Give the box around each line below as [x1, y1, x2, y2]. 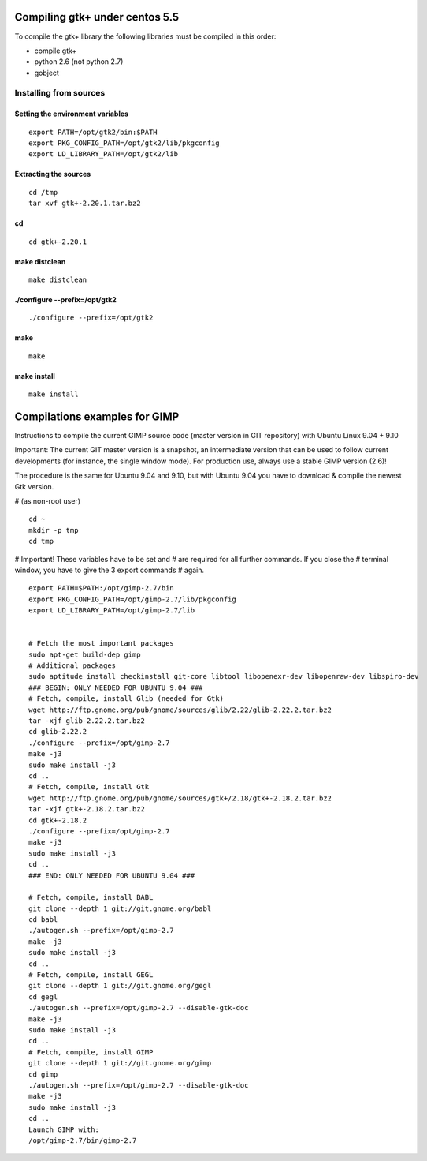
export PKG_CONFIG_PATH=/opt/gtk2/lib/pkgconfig [28, 139, 220, 148]
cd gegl [28, 992, 58, 1002]
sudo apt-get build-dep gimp [28, 650, 141, 659]
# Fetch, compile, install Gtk [28, 782, 150, 792]
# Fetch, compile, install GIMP [28, 1047, 154, 1057]
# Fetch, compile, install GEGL [28, 971, 154, 979]
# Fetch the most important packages [28, 639, 175, 648]
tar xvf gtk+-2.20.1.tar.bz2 [28, 199, 141, 208]
